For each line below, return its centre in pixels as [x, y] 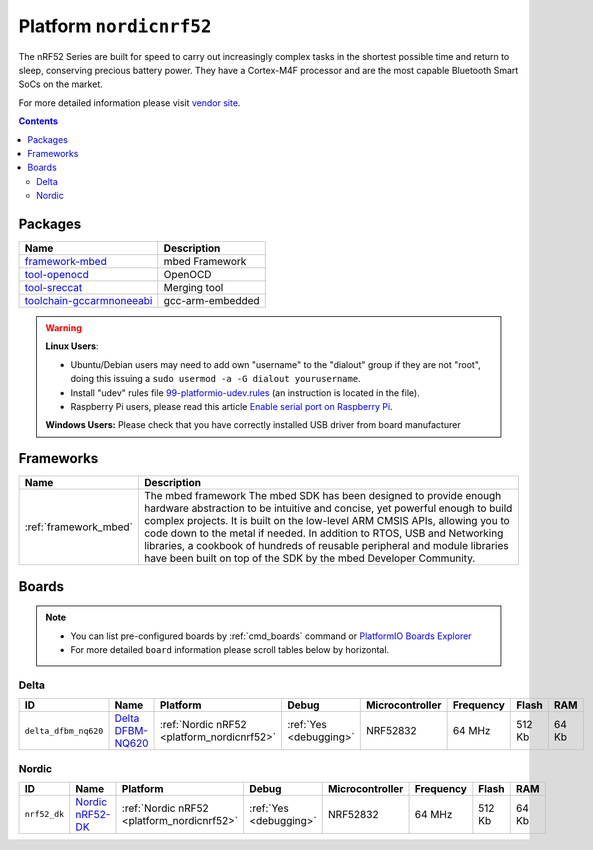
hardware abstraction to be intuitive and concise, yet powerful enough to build [328, 508]
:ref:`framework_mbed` [79, 527]
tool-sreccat [53, 287]
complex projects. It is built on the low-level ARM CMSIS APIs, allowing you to [326, 521]
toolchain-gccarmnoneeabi [88, 300]
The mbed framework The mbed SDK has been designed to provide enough [322, 496]
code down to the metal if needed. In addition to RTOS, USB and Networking [323, 533]
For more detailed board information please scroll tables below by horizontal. [230, 650]
